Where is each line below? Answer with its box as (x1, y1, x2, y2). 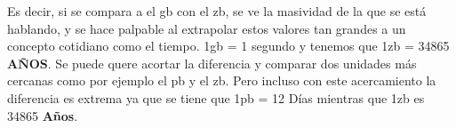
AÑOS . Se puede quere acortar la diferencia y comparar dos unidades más (7, 53, 417, 72)
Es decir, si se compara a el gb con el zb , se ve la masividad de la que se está (7, 2, 427, 20)
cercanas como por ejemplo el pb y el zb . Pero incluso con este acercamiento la (7, 71, 436, 90)
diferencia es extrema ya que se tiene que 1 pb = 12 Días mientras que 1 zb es (7, 88, 425, 107)
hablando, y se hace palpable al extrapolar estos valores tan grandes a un (7, 19, 406, 37)
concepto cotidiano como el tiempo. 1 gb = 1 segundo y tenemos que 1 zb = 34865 (7, 36, 450, 55)
